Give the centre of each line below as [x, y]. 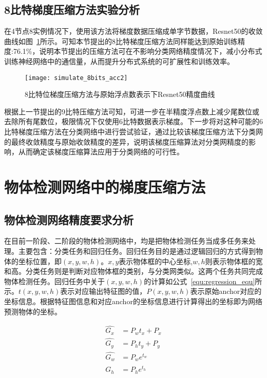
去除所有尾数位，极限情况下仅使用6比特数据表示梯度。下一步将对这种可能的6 [133, 121]
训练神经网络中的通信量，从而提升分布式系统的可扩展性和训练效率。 [119, 61]
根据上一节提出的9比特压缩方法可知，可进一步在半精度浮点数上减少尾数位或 [132, 111]
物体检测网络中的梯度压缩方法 [105, 186]
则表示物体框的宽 [234, 261]
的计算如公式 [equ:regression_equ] [199, 281]
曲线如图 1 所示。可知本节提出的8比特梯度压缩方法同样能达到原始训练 [121, 41]
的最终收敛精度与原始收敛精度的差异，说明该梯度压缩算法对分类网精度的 [126, 141]
